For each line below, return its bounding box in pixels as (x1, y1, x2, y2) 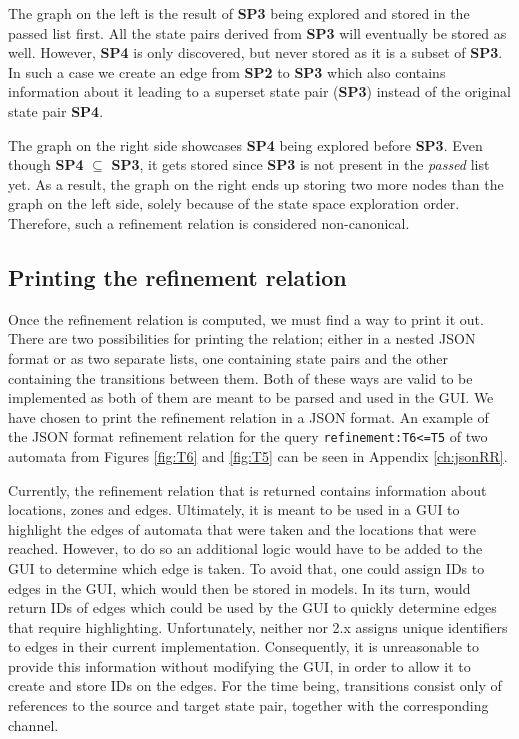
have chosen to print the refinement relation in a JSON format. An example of (8, 406, 489, 427)
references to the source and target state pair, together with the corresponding (8, 695, 489, 716)
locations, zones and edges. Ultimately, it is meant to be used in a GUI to (8, 499, 460, 520)
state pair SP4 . (8, 100, 104, 121)
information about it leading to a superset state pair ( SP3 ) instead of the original (8, 81, 511, 102)
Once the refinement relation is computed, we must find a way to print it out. (8, 308, 484, 329)
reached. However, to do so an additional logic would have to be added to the (8, 538, 483, 559)
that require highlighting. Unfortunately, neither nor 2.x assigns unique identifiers (8, 616, 508, 637)
